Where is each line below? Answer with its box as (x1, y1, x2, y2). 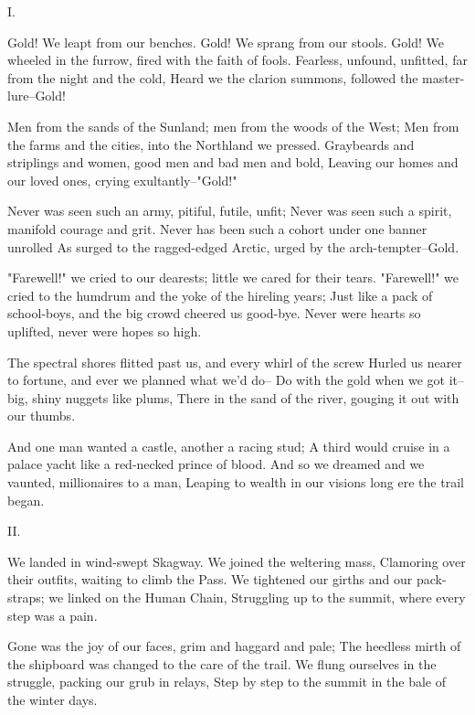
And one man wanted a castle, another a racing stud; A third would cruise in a (7, 436, 450, 455)
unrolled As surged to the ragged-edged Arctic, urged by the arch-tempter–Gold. (7, 237, 459, 256)
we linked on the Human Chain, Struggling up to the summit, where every (48, 588, 466, 607)
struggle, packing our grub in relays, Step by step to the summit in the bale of (7, 672, 446, 691)
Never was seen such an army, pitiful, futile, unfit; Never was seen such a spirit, (7, 201, 452, 220)
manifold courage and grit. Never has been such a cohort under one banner (7, 219, 427, 238)
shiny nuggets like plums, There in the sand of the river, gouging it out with (32, 388, 459, 407)
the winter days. (7, 690, 98, 709)
